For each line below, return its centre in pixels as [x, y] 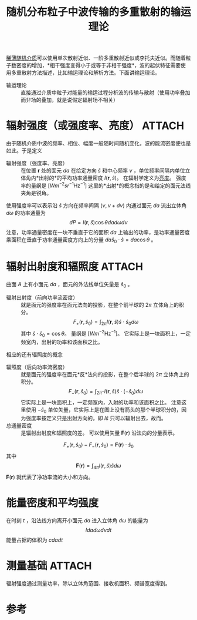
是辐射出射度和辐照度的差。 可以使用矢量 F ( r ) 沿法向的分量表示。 [99, 433]
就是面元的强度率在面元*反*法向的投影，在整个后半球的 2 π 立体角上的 [105, 374]
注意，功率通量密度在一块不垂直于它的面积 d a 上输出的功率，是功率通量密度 [98, 232]
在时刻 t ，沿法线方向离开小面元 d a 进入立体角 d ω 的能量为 [77, 520]
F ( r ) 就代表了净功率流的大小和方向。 [50, 477]
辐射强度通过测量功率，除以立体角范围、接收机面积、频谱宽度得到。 [88, 583]
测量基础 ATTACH [49, 566]
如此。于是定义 [24, 151]
